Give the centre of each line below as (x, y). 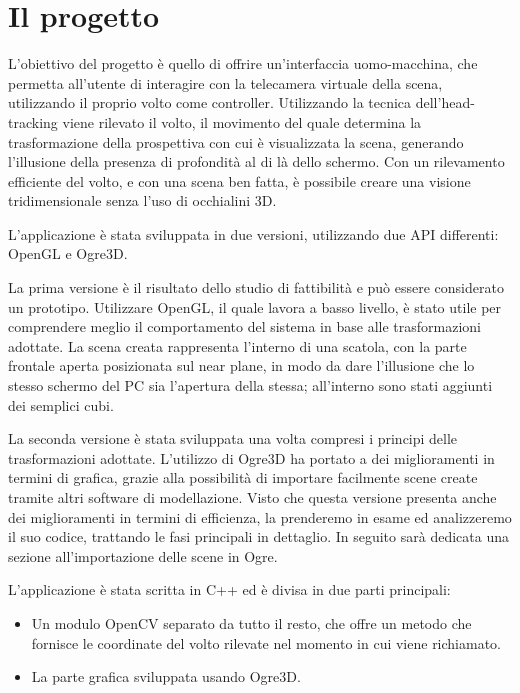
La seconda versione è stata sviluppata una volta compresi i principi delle (233, 438)
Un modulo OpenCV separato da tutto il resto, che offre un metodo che (251, 622)
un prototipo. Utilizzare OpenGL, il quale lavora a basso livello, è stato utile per (255, 306)
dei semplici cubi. (61, 404)
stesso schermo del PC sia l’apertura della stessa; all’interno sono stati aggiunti (250, 385)
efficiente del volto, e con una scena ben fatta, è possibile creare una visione (239, 180)
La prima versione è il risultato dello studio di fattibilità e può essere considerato (256, 287)
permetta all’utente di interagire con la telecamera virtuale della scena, (225, 82)
